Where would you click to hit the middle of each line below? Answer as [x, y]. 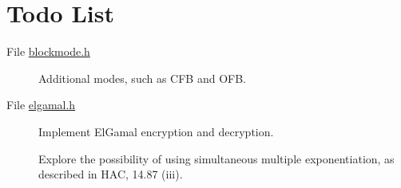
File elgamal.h [41, 105]
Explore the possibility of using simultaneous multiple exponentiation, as [216, 158]
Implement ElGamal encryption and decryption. [156, 131]
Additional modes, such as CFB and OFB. [143, 78]
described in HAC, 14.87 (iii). [111, 174]
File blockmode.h [48, 51]
